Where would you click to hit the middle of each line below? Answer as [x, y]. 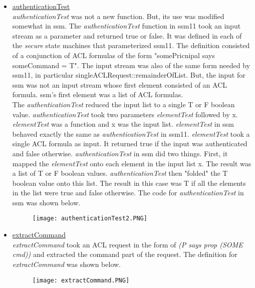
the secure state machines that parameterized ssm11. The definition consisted [131, 45]
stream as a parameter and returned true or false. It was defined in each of [127, 35]
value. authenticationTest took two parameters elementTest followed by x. [125, 114]
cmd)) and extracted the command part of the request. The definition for [125, 254]
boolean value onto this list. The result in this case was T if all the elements [129, 183]
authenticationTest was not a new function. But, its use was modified [118, 16]
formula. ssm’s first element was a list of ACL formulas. [98, 94]
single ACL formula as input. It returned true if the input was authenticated [130, 143]
